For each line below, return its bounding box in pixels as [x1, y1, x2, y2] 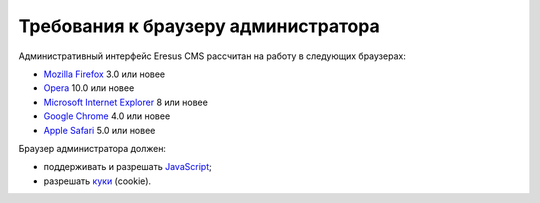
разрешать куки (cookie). [43, 175, 152, 187]
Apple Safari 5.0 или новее [43, 124, 156, 136]
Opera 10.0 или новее [43, 82, 135, 94]
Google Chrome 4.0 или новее [43, 110, 171, 122]
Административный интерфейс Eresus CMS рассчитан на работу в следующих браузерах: [18, 50, 407, 62]
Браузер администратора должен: [18, 142, 167, 154]
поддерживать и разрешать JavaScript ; [43, 161, 212, 173]
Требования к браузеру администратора [18, 15, 380, 37]
